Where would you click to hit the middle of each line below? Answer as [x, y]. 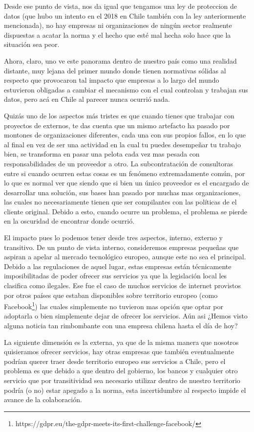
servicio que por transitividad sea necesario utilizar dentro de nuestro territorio [122, 380]
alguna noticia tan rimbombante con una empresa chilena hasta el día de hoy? [121, 326]
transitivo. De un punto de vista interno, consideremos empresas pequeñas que [121, 247]
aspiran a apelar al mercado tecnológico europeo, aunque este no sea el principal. [125, 257]
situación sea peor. [32, 44]
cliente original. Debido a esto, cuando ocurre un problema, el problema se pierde [126, 211]
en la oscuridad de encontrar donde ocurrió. [69, 221]
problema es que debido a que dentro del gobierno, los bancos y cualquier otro [121, 371]
